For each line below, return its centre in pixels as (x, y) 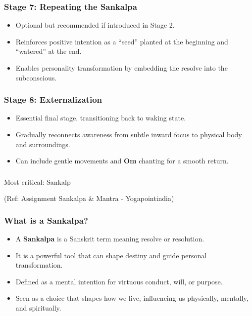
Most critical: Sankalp (37, 181)
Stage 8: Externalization (53, 99)
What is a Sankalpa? (46, 220)
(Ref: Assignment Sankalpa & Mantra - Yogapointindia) (89, 198)
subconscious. (36, 77)
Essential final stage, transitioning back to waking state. (101, 118)
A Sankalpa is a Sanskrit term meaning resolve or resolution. (110, 239)
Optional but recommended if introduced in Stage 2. (95, 25)
